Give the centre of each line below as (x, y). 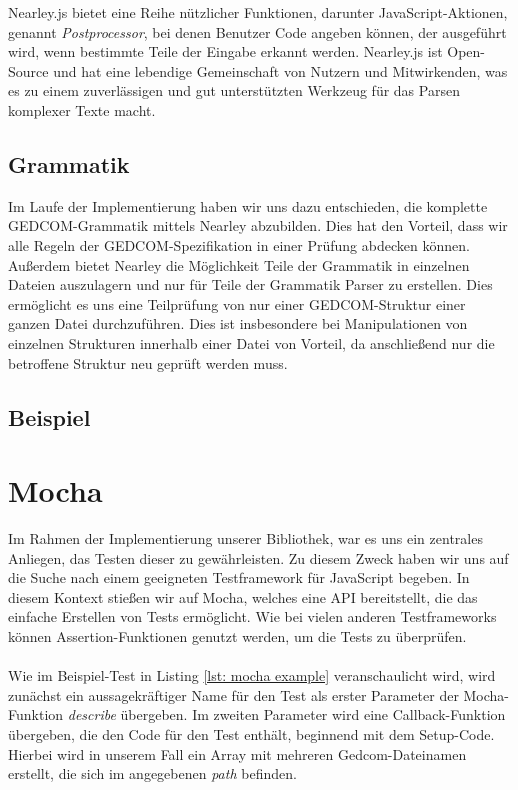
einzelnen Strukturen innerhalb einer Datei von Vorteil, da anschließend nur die (251, 342)
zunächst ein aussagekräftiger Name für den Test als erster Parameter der (233, 694)
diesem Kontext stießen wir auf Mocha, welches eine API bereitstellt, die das (243, 596)
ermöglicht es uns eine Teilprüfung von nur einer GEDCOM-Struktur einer (237, 303)
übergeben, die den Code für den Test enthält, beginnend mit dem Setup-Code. (251, 733)
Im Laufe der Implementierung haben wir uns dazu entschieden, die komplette (248, 205)
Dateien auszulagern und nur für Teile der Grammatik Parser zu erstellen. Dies (250, 284)
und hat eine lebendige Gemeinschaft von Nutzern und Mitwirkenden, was (280, 70)
